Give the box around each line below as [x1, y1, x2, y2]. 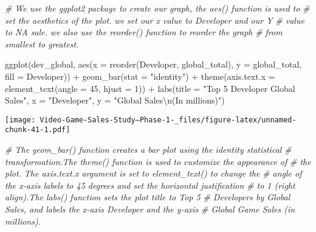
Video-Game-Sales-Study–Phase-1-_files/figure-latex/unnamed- [39, 115, 297, 124]
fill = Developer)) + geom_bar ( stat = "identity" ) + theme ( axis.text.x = [5, 69, 275, 82]
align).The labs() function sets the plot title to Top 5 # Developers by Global [5, 191, 290, 203]
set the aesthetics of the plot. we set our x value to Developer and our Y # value [5, 13, 304, 26]
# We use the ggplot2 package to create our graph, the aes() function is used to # [5, 2, 310, 14]
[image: [5, 115, 36, 124]
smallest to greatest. [5, 37, 79, 50]
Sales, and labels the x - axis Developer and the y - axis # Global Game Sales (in [5, 203, 295, 216]
